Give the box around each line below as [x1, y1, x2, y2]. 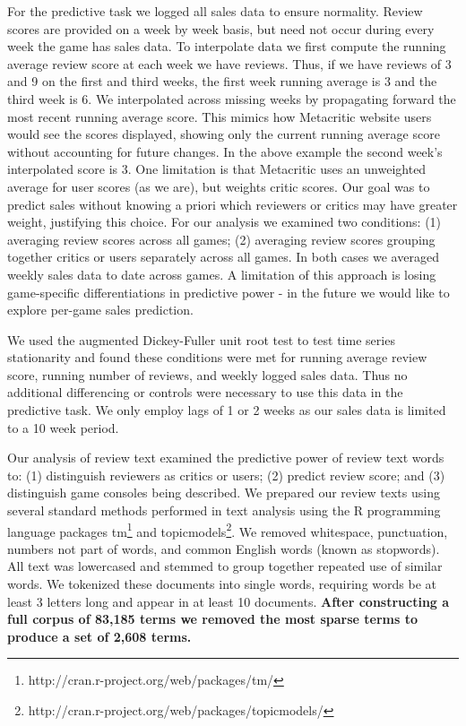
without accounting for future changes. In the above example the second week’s [7, 142, 443, 160]
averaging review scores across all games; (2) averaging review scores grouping [7, 229, 436, 248]
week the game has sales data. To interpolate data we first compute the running [7, 37, 446, 56]
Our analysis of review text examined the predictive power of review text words [7, 448, 444, 467]
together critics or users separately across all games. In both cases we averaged [7, 247, 439, 266]
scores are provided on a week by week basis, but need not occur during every [7, 19, 435, 38]
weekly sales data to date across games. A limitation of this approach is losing [7, 264, 436, 283]
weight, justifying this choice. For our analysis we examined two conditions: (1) [7, 212, 442, 231]
